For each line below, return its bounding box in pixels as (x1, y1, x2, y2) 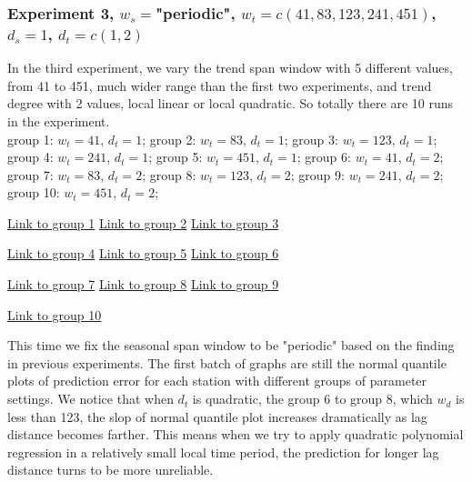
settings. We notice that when (7, 389, 174, 408)
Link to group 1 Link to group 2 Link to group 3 (7, 213, 279, 232)
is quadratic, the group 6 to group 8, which (192, 389, 433, 408)
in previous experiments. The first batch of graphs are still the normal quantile (7, 353, 447, 372)
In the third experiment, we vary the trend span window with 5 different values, (7, 58, 453, 77)
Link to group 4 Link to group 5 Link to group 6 (7, 244, 279, 263)
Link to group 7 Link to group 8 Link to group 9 (7, 275, 279, 294)
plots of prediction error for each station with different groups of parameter (7, 371, 427, 390)
